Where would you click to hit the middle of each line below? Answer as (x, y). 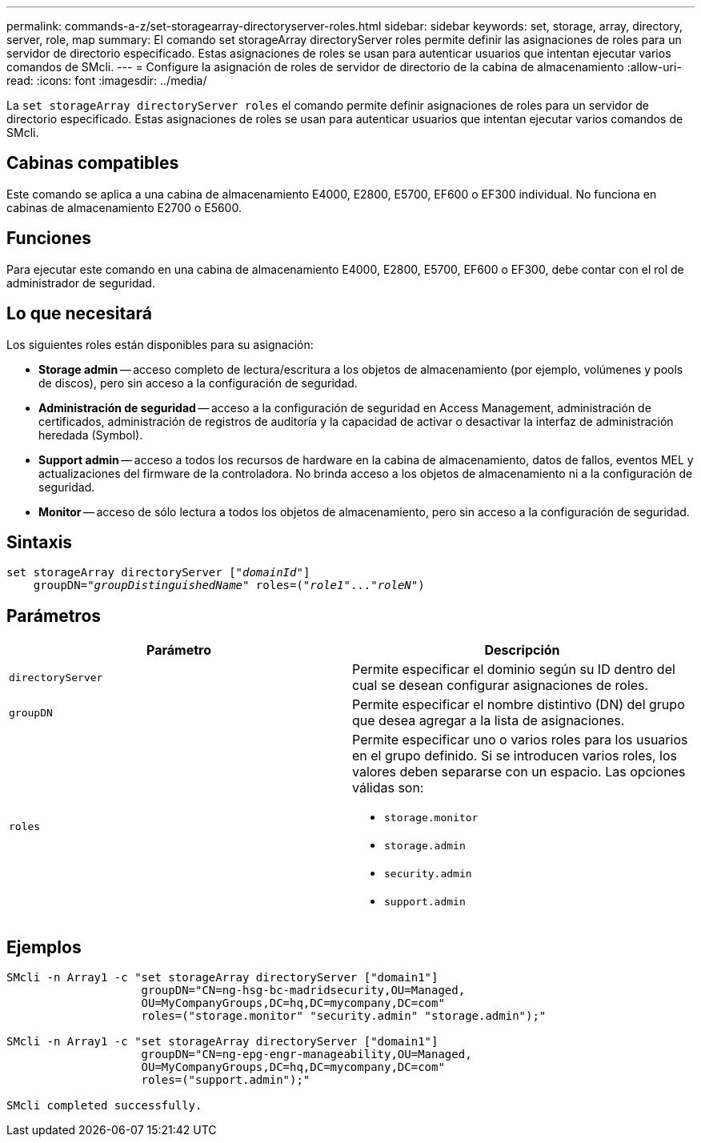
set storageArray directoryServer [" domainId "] (158, 573)
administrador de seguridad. (81, 283)
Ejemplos (44, 947)
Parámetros (54, 616)
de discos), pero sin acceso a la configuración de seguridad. (198, 383)
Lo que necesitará (79, 314)
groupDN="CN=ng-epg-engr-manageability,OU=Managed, (306, 1055)
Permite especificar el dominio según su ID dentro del (514, 670)
